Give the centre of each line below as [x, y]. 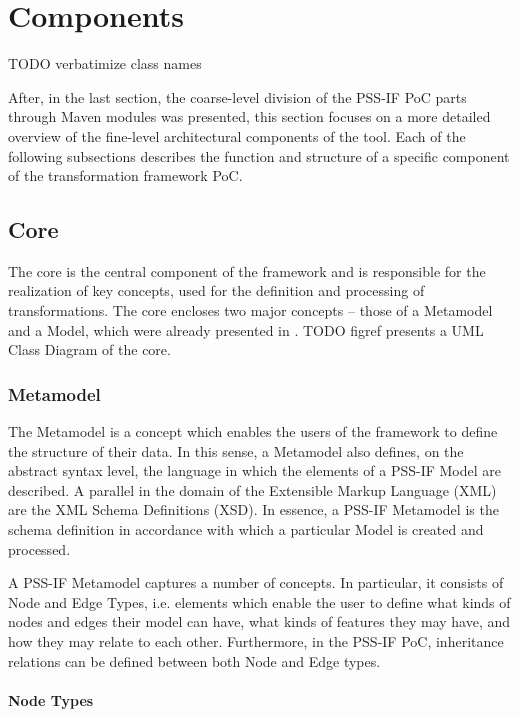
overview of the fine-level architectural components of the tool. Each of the [237, 135]
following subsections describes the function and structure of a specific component [259, 155]
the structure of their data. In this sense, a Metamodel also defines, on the [236, 450]
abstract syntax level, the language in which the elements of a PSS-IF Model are [255, 470]
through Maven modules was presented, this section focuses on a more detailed [249, 116]
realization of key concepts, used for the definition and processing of [216, 290]
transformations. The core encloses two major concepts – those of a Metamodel [250, 310]
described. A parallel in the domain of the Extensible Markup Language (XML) [252, 489]
